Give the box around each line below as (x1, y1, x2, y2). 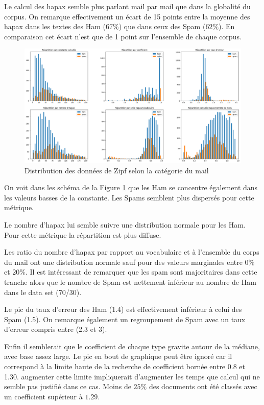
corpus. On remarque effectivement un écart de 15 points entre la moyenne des (4, 11, 250, 21)
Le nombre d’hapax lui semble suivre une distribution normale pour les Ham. (4, 219, 246, 230)
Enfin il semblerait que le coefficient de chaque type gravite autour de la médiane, (4, 341, 260, 351)
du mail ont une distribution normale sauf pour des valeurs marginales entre (4, 256, 243, 267)
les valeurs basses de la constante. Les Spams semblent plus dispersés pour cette (4, 192, 254, 202)
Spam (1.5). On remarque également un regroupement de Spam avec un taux (4, 313, 246, 324)
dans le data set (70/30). (4, 286, 82, 297)
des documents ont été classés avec (149, 381, 257, 392)
